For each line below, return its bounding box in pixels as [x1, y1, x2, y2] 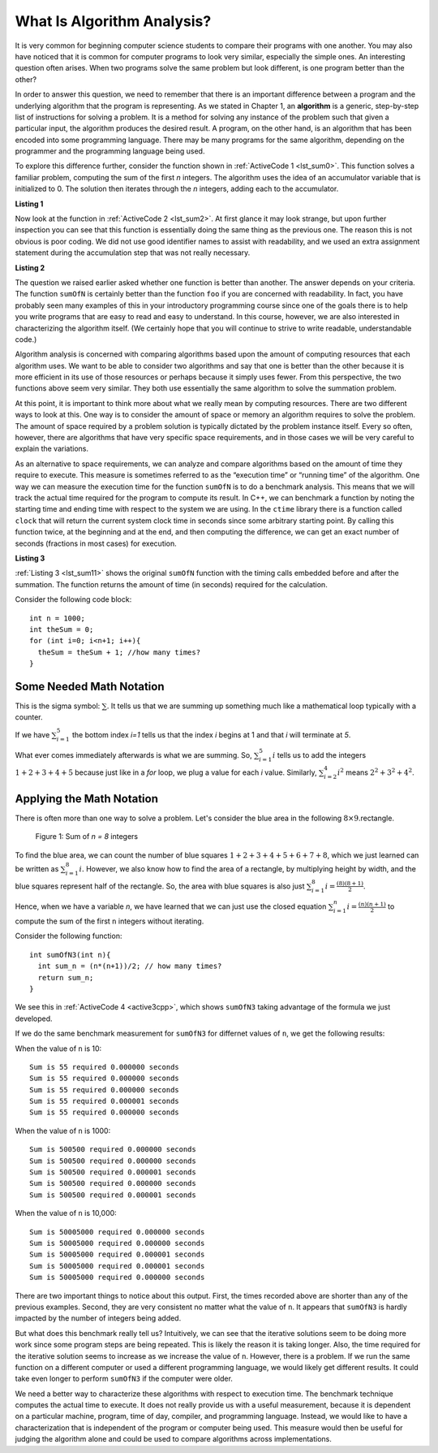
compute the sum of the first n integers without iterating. [15, 916, 204, 926]
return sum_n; [37, 973, 94, 982]
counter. [15, 712, 43, 722]
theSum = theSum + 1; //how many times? [37, 647, 201, 657]
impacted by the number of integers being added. [15, 1313, 182, 1323]
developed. [15, 1014, 53, 1023]
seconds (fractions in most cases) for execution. [15, 538, 178, 548]
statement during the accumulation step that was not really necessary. [15, 248, 251, 257]
